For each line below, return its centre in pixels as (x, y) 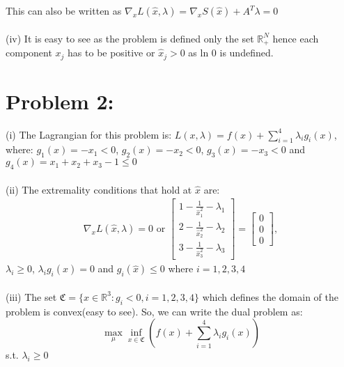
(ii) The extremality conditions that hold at (99, 189)
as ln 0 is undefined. (231, 53)
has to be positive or (111, 53)
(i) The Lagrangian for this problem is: (89, 134)
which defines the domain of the (270, 296)
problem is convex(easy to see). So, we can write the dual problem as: (154, 311)
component (29, 53)
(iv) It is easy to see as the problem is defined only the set (130, 38)
